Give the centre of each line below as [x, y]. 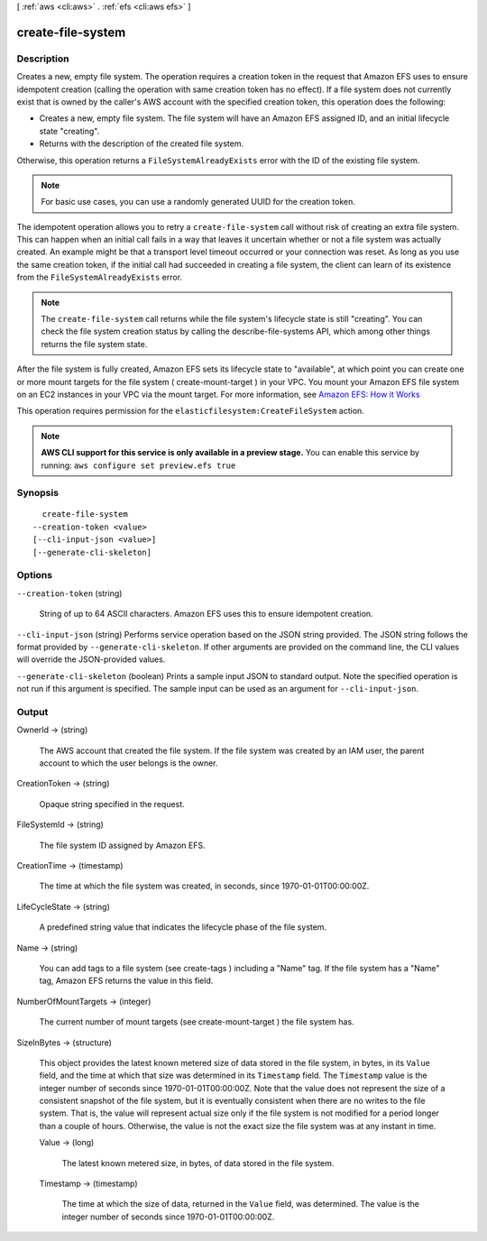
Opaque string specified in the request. [112, 804]
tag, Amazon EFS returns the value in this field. [126, 981]
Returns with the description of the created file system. [141, 143]
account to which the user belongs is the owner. [129, 763]
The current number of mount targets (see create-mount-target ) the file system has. [197, 1022]
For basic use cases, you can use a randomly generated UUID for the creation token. [198, 202]
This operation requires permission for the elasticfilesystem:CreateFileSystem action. [190, 411]
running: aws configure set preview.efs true [138, 465]
